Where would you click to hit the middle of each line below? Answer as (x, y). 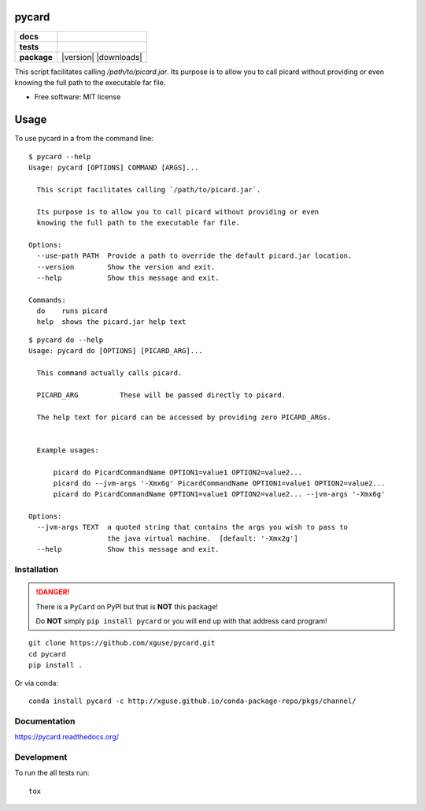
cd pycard (47, 654)
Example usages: (68, 450)
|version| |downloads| (102, 57)
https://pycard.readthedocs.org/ (67, 737)
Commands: (47, 300)
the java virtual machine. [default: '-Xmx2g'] (203, 538)
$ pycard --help (60, 156)
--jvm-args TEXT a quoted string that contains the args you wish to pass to (192, 527)
